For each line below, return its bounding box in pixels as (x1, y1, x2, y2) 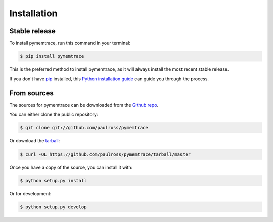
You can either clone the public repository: (9, 111, 98, 117)
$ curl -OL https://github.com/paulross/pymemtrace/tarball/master (20, 151, 191, 157)
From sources (9, 89, 54, 98)
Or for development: (9, 190, 52, 196)
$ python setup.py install (20, 178, 87, 183)
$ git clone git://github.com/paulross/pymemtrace (20, 125, 149, 130)
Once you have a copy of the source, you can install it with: (9, 164, 133, 170)
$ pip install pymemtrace (20, 53, 84, 59)
